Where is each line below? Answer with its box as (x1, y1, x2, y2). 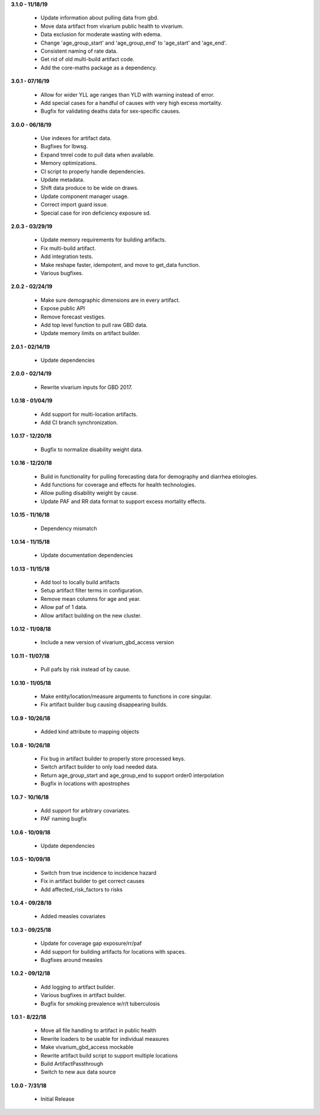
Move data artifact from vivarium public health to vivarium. (40, 23, 184, 30)
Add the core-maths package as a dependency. (40, 64, 157, 71)
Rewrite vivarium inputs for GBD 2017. (40, 383, 133, 391)
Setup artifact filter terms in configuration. (40, 587, 143, 594)
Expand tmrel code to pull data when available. (40, 151, 155, 158)
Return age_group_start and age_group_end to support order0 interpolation (40, 772, 225, 779)
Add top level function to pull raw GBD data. (40, 321, 148, 329)
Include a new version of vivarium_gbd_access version (40, 639, 174, 646)
